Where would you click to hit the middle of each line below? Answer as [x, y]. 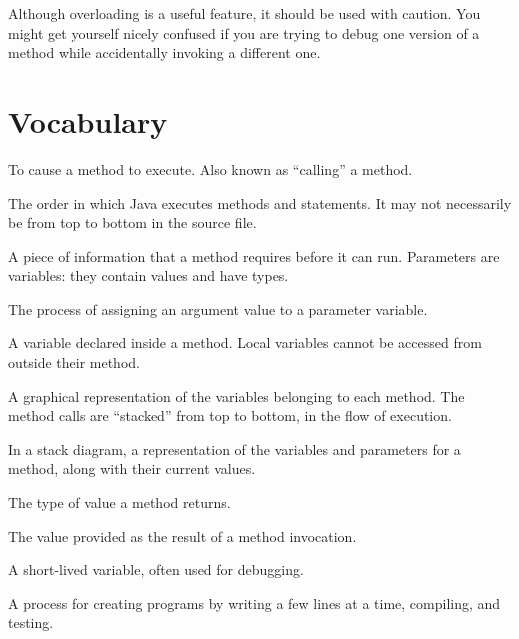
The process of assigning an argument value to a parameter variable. [218, 308]
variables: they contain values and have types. [148, 275]
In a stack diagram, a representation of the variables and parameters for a [234, 448]
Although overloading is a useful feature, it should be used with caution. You [244, 13]
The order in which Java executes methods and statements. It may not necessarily [260, 202]
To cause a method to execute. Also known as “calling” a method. [210, 168]
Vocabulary [88, 120]
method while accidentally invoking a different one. [164, 52]
